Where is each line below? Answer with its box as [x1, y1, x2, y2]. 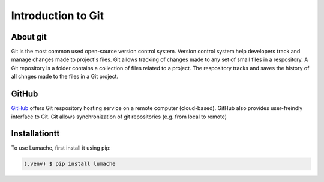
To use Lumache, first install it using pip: [11, 144, 111, 151]
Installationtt [11, 129, 60, 139]
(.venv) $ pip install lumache [23, 160, 116, 168]
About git [11, 32, 47, 42]
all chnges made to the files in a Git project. [11, 73, 119, 80]
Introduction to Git [11, 9, 104, 22]
